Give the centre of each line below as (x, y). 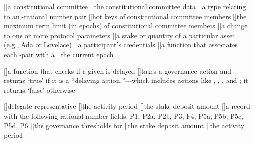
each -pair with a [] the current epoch (59, 54)
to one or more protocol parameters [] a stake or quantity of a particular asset (119, 35)
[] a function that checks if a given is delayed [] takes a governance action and (117, 71)
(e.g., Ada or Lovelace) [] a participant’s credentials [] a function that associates (121, 45)
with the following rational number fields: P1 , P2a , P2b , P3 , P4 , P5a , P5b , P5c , (124, 115)
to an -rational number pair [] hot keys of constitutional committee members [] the (125, 16)
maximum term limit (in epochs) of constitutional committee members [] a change (126, 26)
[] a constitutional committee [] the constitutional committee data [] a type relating (125, 6)
